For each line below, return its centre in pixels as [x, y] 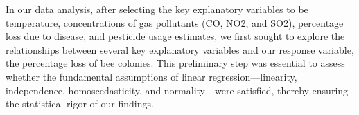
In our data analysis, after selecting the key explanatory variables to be [157, 9]
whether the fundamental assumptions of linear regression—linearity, [151, 76]
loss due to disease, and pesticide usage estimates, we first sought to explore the [175, 36]
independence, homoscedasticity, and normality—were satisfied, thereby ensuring [177, 90]
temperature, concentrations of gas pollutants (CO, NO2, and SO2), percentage [175, 22]
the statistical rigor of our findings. [80, 104]
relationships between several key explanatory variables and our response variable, [180, 49]
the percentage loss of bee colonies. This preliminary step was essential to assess [175, 63]
